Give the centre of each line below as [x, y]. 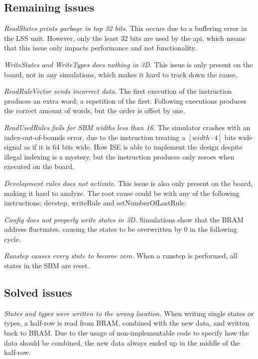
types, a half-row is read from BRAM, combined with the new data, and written [127, 323]
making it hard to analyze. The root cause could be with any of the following [122, 193]
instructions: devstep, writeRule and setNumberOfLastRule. [95, 203]
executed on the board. [39, 166]
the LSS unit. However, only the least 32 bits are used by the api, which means [125, 38]
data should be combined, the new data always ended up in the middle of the [122, 342]
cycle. [12, 239]
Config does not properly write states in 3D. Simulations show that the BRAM [124, 219]
